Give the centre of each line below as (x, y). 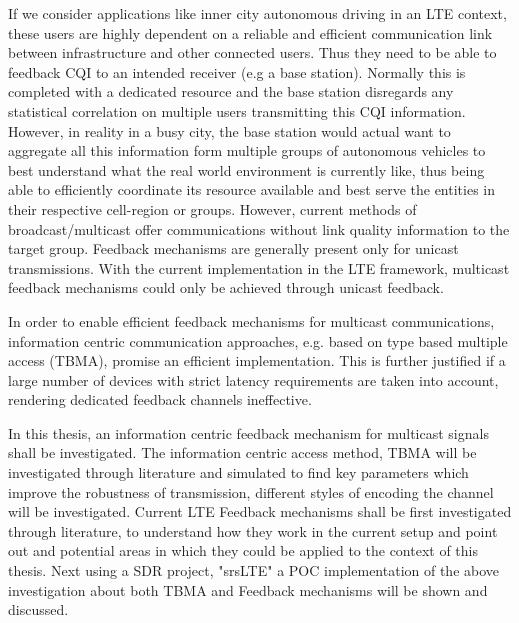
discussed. (38, 609)
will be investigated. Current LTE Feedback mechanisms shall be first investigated (260, 511)
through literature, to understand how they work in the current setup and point (253, 530)
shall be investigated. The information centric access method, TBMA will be (242, 452)
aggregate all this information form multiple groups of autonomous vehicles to (247, 150)
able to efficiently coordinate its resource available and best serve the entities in (251, 189)
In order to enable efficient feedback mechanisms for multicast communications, (251, 320)
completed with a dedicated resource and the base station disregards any (231, 91)
